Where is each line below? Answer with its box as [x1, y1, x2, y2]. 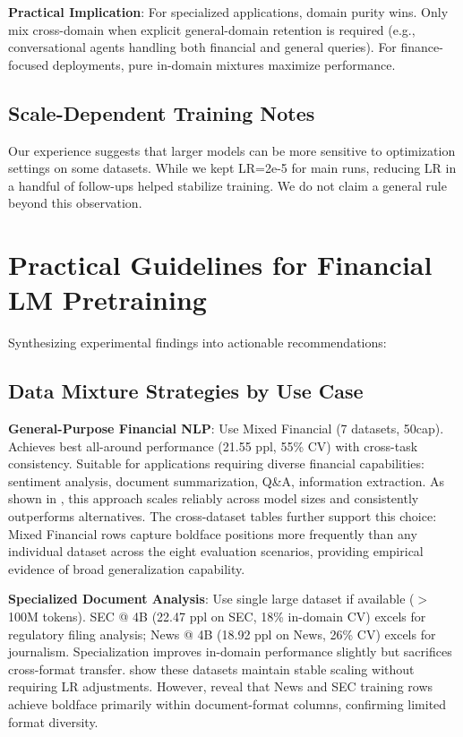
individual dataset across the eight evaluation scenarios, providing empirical [8, 542, 424, 561]
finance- [400, 38, 443, 56]
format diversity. [8, 712, 99, 731]
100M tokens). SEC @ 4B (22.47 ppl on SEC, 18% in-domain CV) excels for [8, 607, 426, 625]
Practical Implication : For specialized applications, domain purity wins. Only [8, 3, 449, 21]
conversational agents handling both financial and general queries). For [8, 38, 397, 56]
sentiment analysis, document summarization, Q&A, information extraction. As [8, 471, 445, 490]
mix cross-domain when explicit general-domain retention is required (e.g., [8, 20, 416, 39]
